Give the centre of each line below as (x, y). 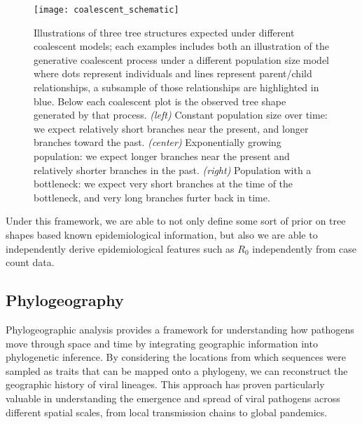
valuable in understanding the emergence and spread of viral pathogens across (173, 398)
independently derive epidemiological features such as (120, 248)
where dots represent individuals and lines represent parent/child (173, 73)
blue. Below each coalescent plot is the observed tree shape (160, 101)
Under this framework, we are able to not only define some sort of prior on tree (176, 221)
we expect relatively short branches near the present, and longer (171, 128)
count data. (30, 262)
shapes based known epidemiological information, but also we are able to (162, 234)
